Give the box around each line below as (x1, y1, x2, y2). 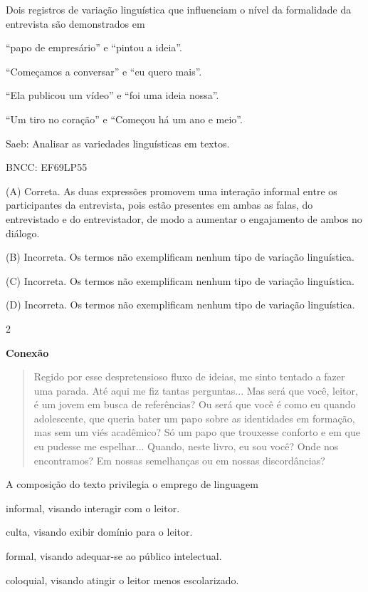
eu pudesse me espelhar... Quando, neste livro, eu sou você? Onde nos (33, 439, 339, 454)
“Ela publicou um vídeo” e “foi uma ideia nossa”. (6, 88, 219, 103)
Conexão (6, 345, 49, 360)
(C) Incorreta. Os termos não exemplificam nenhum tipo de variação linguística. (6, 273, 354, 288)
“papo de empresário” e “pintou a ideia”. (6, 40, 182, 55)
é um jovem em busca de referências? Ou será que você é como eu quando (33, 397, 356, 412)
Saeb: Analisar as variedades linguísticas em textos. (6, 135, 230, 150)
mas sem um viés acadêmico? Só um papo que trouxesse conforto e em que (33, 425, 360, 440)
